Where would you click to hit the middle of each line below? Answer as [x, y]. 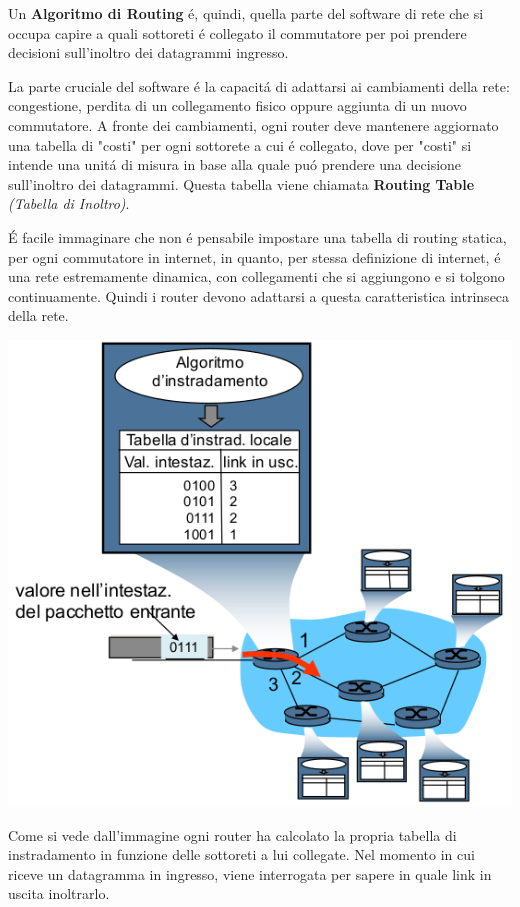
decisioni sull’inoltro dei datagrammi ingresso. [148, 52]
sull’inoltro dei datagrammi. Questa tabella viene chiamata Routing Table [241, 183]
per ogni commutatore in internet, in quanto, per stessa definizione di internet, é [254, 256]
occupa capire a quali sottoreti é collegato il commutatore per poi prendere [237, 32]
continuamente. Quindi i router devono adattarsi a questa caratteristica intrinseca [259, 295]
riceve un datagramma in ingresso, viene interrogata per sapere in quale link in [250, 873]
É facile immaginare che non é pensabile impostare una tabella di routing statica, [257, 236]
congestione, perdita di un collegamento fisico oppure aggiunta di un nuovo [237, 105]
